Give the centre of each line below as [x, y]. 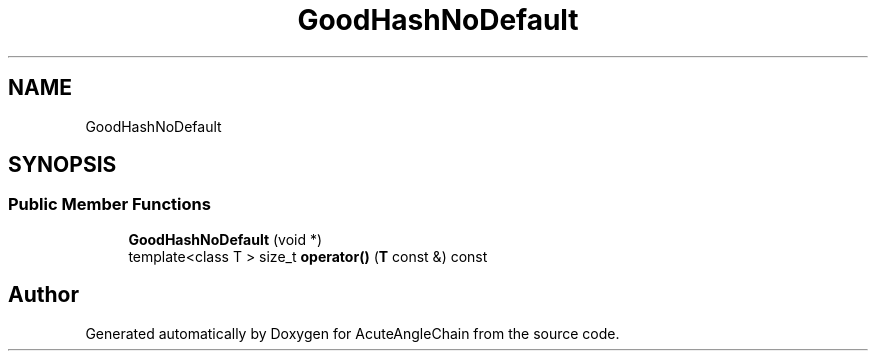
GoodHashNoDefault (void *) [225, 239]
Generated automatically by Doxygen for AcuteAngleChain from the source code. [352, 333]
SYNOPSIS [62, 165]
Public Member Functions [109, 204]
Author [43, 295]
